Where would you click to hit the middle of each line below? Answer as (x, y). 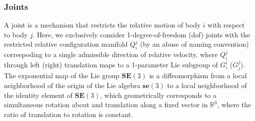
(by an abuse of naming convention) (194, 44)
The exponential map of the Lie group (62, 76)
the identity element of (38, 95)
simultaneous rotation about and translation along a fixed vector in (106, 105)
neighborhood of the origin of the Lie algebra (72, 85)
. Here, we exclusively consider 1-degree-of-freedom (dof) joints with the (142, 34)
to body (16, 34)
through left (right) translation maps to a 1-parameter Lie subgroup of (111, 64)
